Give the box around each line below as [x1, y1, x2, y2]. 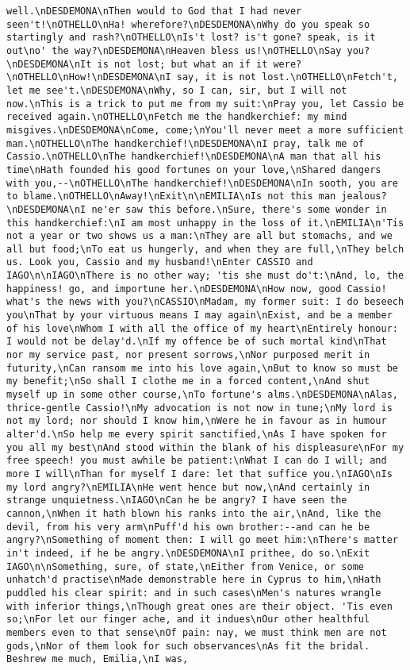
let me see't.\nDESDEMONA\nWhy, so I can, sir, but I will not [6, 84, 347, 96]
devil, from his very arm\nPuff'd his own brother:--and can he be [6, 521, 370, 533]
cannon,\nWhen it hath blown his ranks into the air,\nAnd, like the [6, 507, 381, 519]
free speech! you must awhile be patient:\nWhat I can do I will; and [6, 455, 387, 467]
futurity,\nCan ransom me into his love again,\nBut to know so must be [6, 362, 398, 374]
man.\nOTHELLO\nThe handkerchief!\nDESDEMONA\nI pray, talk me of [6, 137, 365, 149]
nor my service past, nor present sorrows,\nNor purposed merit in [6, 349, 370, 361]
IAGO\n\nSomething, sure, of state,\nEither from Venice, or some [6, 560, 365, 572]
